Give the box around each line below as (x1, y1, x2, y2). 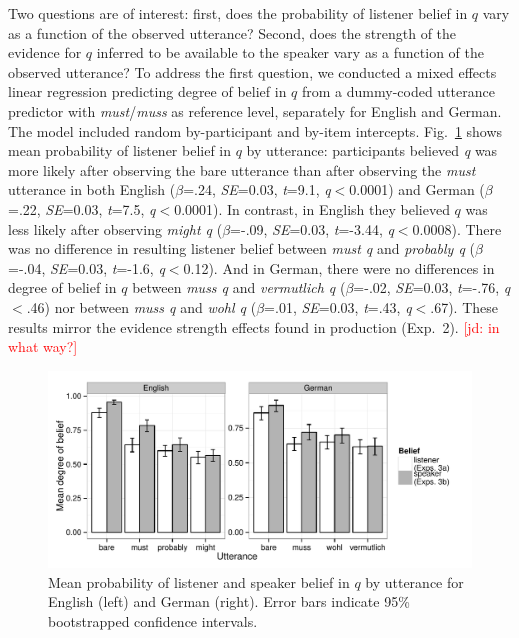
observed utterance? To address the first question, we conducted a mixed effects (8, 61, 497, 82)
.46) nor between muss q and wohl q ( (26, 296, 257, 317)
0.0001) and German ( (349, 179, 485, 200)
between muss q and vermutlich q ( (132, 277, 346, 298)
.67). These (430, 296, 499, 317)
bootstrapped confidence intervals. (48, 610, 258, 631)
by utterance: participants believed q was (246, 140, 498, 161)
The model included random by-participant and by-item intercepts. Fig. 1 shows (8, 120, 503, 141)
